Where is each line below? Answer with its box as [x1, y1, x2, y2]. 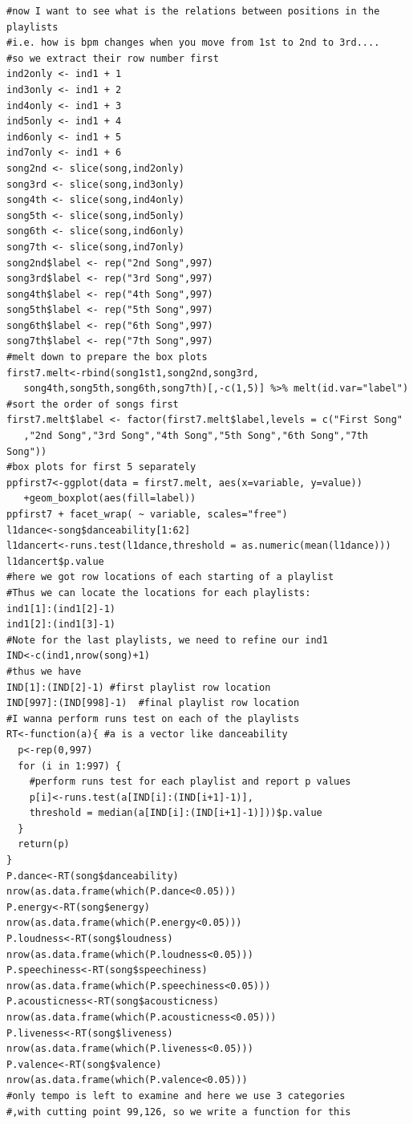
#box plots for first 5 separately [6, 461, 196, 473]
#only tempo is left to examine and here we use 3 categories [6, 1090, 346, 1102]
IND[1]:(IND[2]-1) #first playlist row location [6, 681, 271, 693]
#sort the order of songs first [6, 398, 179, 410]
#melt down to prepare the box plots [6, 351, 208, 363]
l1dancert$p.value [6, 555, 104, 567]
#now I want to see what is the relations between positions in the [6, 6, 380, 17]
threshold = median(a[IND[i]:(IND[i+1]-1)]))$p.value [29, 807, 322, 819]
